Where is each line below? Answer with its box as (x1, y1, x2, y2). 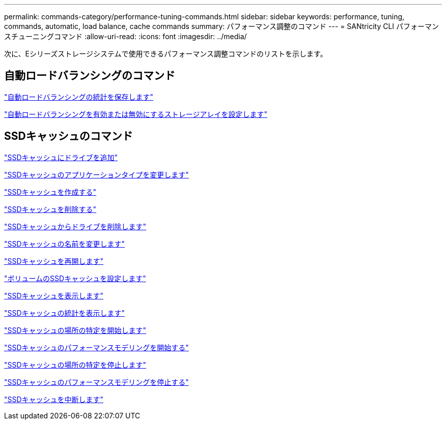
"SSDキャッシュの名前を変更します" (4, 239, 125, 248)
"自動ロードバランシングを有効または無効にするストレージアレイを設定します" (4, 109, 267, 118)
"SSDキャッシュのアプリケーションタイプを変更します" (4, 170, 189, 179)
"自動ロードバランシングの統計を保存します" (4, 92, 154, 101)
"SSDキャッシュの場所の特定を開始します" (4, 325, 147, 335)
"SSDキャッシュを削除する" (4, 204, 97, 214)
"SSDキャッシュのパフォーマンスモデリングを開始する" (4, 343, 189, 352)
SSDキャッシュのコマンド (4, 130, 133, 143)
